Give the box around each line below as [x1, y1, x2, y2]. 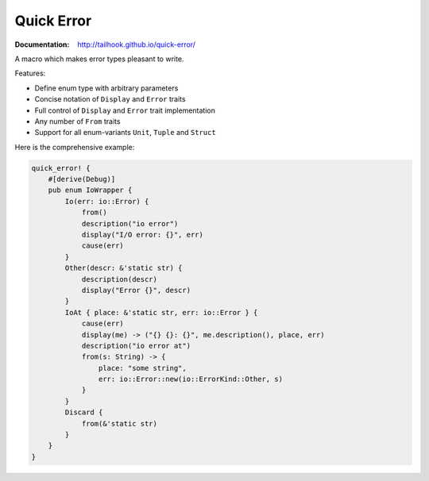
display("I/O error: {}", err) [81, 230, 204, 239]
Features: [14, 68, 46, 79]
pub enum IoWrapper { [48, 186, 133, 194]
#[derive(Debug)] [48, 175, 116, 184]
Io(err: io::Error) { [64, 197, 149, 206]
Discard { [64, 408, 103, 417]
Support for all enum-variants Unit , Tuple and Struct [34, 128, 216, 137]
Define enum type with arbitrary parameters [34, 83, 179, 93]
